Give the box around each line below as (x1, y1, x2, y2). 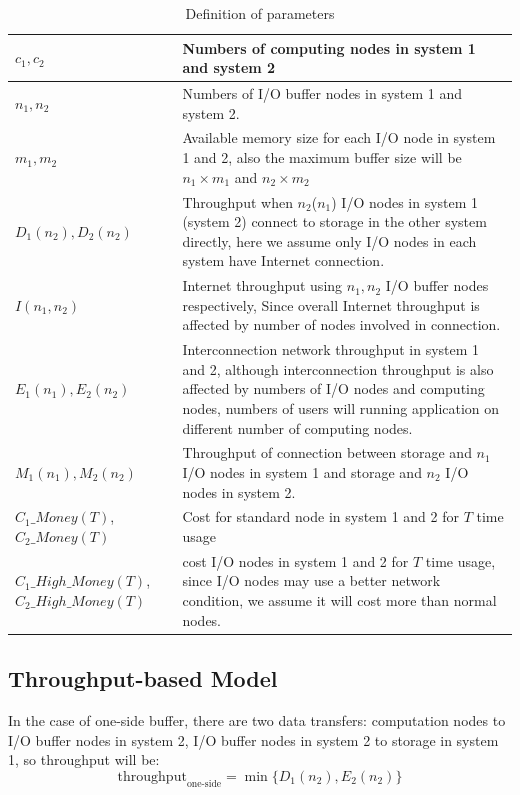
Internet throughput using (182, 275, 343, 296)
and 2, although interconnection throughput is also (182, 358, 494, 379)
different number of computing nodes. (182, 417, 413, 438)
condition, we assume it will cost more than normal (182, 590, 497, 611)
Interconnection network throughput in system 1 (182, 339, 480, 360)
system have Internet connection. (182, 250, 385, 271)
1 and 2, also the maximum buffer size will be (182, 147, 462, 168)
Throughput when (182, 191, 293, 212)
